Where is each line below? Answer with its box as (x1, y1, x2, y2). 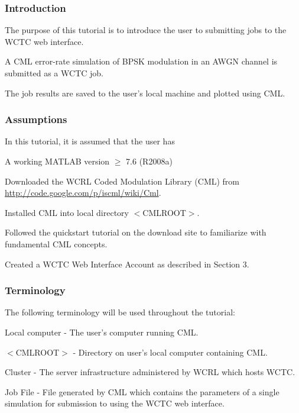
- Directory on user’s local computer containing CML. (73, 346, 268, 358)
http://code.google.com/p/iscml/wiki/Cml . (5, 186, 161, 199)
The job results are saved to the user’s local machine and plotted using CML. (5, 86, 285, 99)
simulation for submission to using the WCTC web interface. (5, 397, 225, 409)
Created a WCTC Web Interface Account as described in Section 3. (5, 257, 249, 270)
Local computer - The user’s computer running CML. (5, 325, 199, 338)
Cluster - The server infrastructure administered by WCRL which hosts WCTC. (5, 366, 295, 378)
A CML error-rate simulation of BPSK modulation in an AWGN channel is (5, 55, 278, 67)
